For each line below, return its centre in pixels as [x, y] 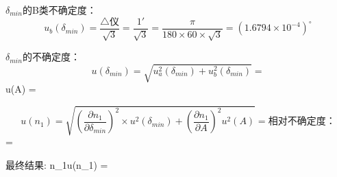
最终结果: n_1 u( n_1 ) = [57, 164]
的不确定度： [51, 57]
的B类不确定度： [59, 10]
